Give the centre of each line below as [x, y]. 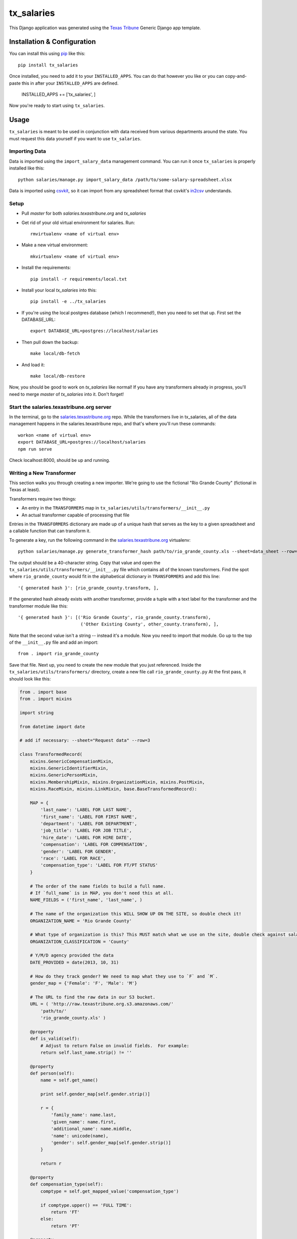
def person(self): [52, 1073]
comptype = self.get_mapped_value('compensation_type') [110, 1191]
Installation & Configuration [52, 42]
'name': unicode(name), [80, 1136]
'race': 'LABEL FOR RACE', [73, 858]
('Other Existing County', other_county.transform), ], [150, 624]
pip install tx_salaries [48, 65]
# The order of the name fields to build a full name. [98, 886]
